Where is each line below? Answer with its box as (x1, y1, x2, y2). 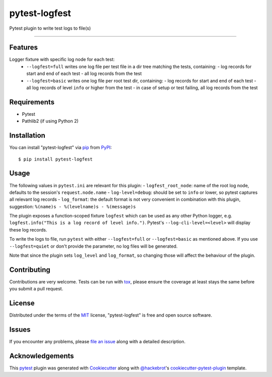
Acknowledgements (9, 351, 74, 360)
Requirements (9, 98, 55, 106)
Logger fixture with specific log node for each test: (9, 56, 115, 62)
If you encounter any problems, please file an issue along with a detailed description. (9, 339, 186, 345)
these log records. (9, 227, 47, 233)
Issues (9, 325, 31, 334)
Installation (9, 131, 45, 140)
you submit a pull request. (9, 286, 63, 292)
